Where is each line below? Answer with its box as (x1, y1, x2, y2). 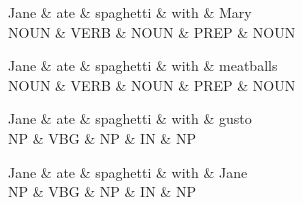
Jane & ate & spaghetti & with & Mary (8, 2, 252, 22)
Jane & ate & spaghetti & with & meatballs (8, 55, 278, 76)
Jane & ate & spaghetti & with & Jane (8, 161, 248, 182)
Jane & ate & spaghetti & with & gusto (8, 108, 252, 129)
